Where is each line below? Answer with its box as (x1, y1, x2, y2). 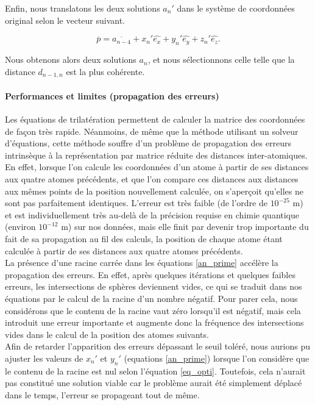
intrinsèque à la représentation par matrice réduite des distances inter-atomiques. (5, 148, 308, 161)
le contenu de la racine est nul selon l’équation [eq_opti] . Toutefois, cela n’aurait (5, 364, 306, 377)
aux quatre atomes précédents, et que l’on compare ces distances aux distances (5, 173, 299, 185)
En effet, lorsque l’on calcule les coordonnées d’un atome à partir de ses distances (5, 160, 309, 173)
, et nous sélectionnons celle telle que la (147, 53, 295, 66)
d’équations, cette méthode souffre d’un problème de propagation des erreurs (5, 137, 291, 149)
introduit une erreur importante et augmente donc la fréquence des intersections (5, 316, 304, 329)
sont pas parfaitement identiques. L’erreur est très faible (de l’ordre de (5, 196, 267, 209)
